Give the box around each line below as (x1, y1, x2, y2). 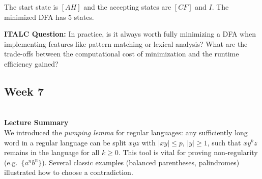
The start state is (4, 2, 59, 12)
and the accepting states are (83, 2, 171, 12)
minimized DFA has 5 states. (4, 11, 94, 22)
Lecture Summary (4, 117, 69, 128)
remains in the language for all (4, 147, 100, 158)
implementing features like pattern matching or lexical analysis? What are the (4, 38, 248, 49)
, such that (207, 137, 241, 147)
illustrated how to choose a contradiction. (4, 167, 133, 177)
